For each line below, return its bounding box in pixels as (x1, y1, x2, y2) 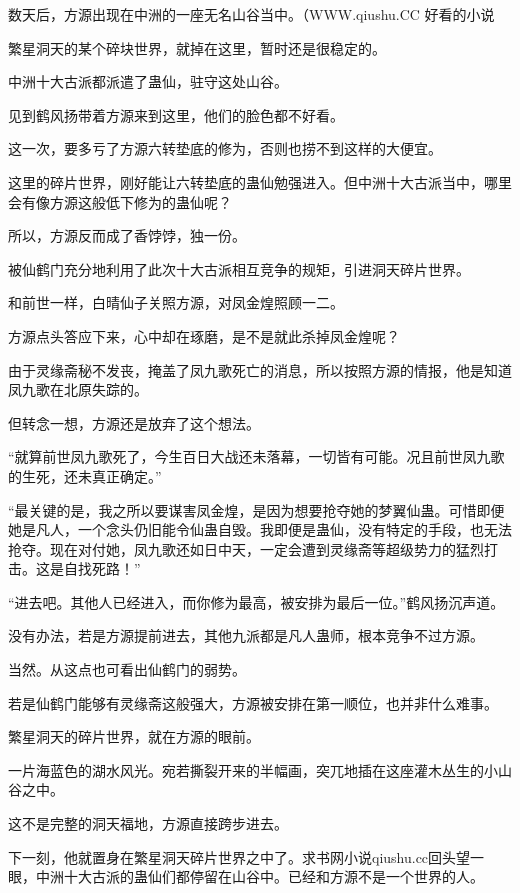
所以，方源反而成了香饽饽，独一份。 (8, 225, 246, 246)
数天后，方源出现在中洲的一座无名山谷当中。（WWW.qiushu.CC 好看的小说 (8, 4, 495, 24)
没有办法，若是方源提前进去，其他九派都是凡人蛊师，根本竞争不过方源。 (8, 625, 484, 646)
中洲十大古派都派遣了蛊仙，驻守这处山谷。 (8, 71, 288, 92)
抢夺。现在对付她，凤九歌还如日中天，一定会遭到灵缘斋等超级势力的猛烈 (8, 538, 484, 559)
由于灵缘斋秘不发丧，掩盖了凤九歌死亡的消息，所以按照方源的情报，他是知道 (8, 359, 512, 380)
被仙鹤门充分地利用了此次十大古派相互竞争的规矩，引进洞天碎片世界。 (8, 258, 470, 279)
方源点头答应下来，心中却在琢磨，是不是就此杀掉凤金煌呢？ (8, 325, 400, 346)
